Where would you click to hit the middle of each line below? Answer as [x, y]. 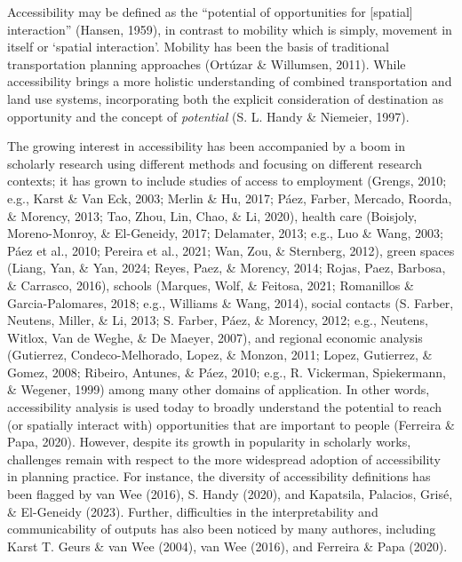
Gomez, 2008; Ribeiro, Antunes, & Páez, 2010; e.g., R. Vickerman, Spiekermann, [227, 372]
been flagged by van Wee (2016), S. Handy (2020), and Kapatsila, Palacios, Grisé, [230, 494]
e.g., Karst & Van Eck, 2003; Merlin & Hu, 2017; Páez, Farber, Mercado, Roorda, [230, 198]
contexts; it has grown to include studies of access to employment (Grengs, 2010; [227, 181]
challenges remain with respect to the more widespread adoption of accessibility [224, 459]
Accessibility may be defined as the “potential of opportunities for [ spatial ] [210, 12]
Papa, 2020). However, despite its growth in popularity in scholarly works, [209, 442]
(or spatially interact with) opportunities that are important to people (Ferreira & [231, 424]
